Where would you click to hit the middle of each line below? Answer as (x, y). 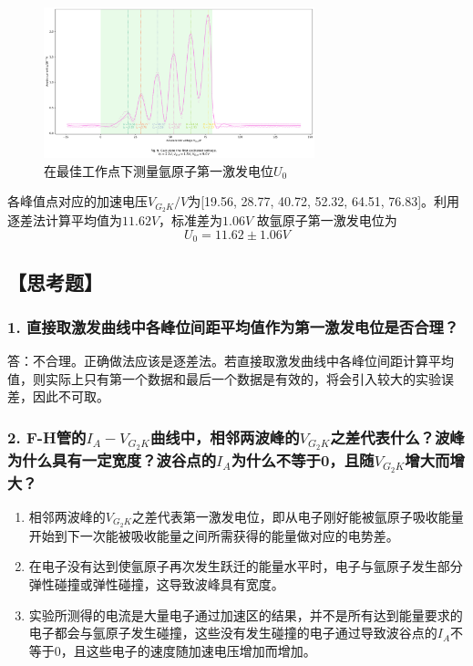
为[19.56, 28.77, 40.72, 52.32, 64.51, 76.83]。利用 (324, 201)
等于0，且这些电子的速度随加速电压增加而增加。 (172, 650)
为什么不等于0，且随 (303, 459)
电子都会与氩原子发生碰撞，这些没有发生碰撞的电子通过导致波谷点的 (233, 633)
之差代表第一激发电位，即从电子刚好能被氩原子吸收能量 (298, 517)
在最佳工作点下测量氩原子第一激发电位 (159, 170)
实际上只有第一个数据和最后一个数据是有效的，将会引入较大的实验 (243, 378)
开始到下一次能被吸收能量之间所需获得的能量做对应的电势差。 (214, 535)
